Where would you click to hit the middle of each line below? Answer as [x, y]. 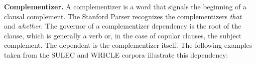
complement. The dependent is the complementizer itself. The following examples [128, 45]
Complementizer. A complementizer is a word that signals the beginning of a [125, 6]
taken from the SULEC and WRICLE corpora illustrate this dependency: [116, 54]
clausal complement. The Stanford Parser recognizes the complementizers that [123, 16]
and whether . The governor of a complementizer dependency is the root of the [123, 26]
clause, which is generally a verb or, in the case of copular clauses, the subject [123, 35]
